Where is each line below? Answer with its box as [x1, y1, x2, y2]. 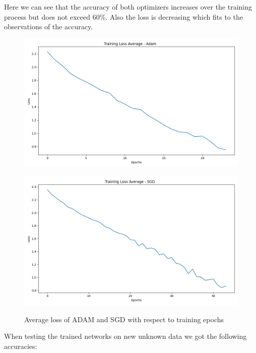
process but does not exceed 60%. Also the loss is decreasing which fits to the [4, 11, 243, 22]
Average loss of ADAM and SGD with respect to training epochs [24, 314, 224, 324]
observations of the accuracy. [4, 21, 93, 32]
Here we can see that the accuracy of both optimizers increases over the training [4, 2, 252, 12]
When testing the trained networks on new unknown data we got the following [4, 331, 247, 341]
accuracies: [4, 340, 37, 351]
